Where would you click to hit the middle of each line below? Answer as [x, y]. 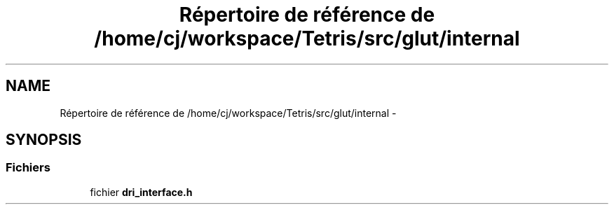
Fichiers [28, 168]
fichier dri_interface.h [141, 192]
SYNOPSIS [44, 140]
